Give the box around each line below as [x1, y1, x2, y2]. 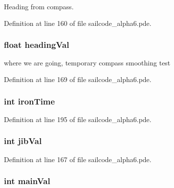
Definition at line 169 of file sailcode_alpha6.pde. [4, 74, 152, 84]
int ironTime [4, 95, 55, 107]
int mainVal [4, 175, 50, 187]
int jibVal [4, 135, 42, 147]
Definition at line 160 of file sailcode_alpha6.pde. [4, 18, 152, 28]
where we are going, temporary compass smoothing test [4, 58, 171, 68]
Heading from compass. [4, 1, 74, 11]
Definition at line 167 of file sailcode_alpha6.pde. [4, 154, 152, 164]
